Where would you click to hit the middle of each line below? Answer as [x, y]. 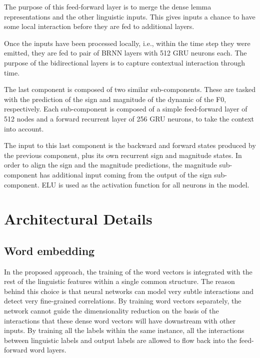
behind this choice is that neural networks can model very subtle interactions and [129, 291]
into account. [24, 128]
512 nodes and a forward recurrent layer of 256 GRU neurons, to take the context [129, 118]
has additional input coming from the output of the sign [126, 174]
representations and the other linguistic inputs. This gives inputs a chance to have [130, 16]
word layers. [48, 350]
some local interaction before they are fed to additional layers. [99, 26]
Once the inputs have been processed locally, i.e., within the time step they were [127, 43]
